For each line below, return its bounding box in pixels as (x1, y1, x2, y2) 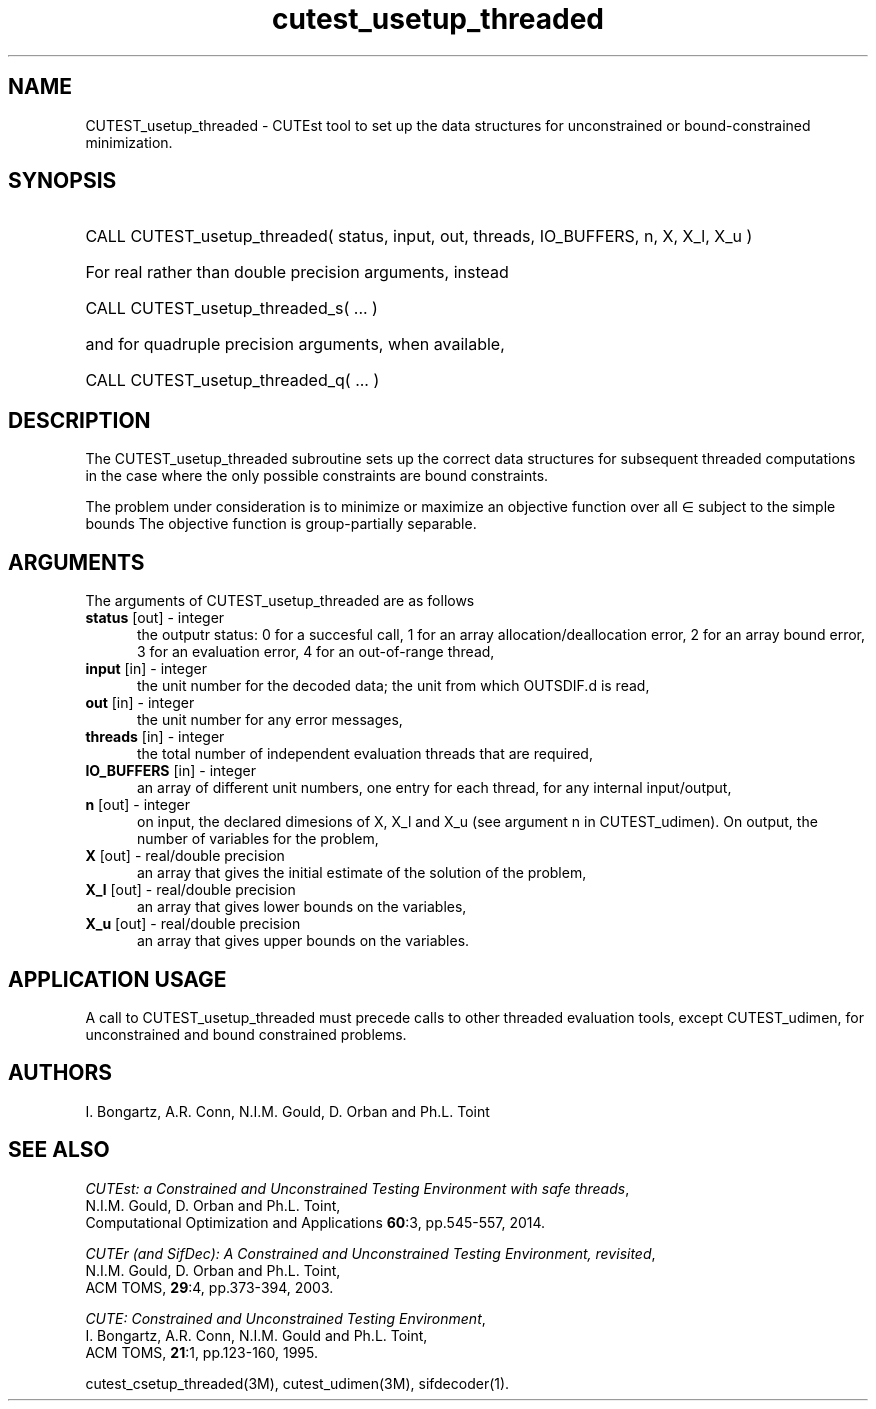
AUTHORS (8, 1060, 113, 1086)
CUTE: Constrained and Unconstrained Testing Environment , (85, 1309, 486, 1327)
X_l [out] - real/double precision (85, 881, 296, 899)
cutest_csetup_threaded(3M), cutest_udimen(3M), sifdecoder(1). (85, 1374, 510, 1392)
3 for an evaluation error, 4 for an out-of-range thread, (137, 643, 495, 661)
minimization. (85, 133, 173, 151)
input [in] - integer (85, 660, 207, 678)
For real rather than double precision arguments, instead (85, 262, 509, 283)
